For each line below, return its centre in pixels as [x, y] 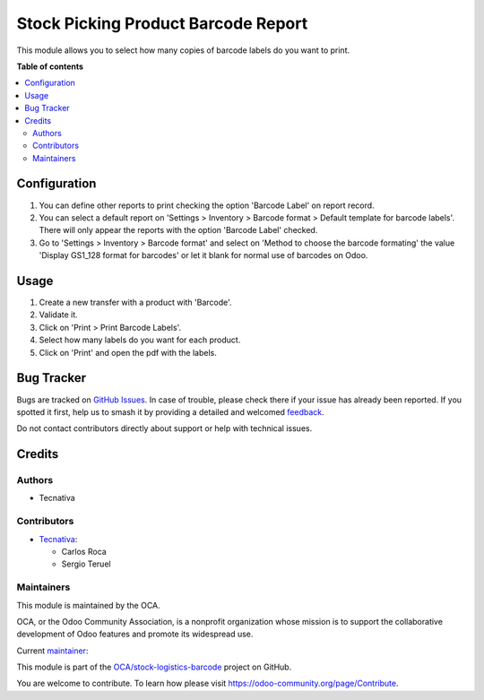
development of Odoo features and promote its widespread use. [135, 634]
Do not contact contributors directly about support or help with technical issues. [164, 428]
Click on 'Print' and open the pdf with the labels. [128, 352]
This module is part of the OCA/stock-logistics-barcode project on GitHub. [154, 667]
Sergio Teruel [86, 564]
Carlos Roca [84, 551]
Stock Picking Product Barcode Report [162, 23]
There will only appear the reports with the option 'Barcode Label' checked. [178, 230]
